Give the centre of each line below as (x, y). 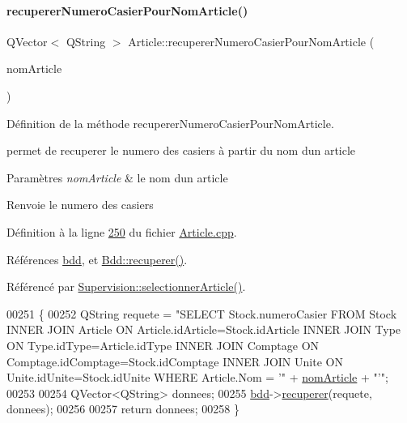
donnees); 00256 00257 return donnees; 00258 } (123, 409)
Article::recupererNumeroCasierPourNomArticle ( (251, 41)
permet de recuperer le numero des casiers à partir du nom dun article (181, 150)
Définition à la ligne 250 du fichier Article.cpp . (122, 231)
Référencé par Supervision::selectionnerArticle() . (126, 286)
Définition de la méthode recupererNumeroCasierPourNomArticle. (170, 123)
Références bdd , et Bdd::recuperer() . (97, 259)
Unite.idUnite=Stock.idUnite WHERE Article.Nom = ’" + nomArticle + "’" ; (197, 377)
